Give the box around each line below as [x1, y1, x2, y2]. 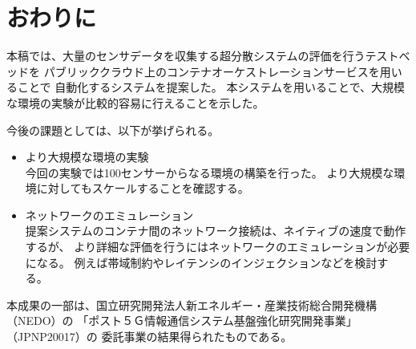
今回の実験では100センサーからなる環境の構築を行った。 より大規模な [25, 164, 394, 181]
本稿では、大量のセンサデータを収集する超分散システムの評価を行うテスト [6, 47, 399, 64]
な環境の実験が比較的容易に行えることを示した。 [6, 94, 265, 111]
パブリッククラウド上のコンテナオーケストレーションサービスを [43, 63, 380, 79]
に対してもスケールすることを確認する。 [36, 180, 249, 197]
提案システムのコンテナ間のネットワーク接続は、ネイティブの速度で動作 [25, 222, 406, 239]
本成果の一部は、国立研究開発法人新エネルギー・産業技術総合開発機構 [6, 296, 377, 313]
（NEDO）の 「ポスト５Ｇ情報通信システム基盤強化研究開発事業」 [6, 312, 357, 329]
